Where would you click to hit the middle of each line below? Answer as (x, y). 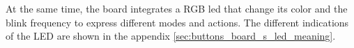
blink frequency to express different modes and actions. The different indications (177, 22)
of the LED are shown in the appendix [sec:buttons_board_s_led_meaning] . (171, 36)
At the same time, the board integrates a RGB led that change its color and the (177, 8)
